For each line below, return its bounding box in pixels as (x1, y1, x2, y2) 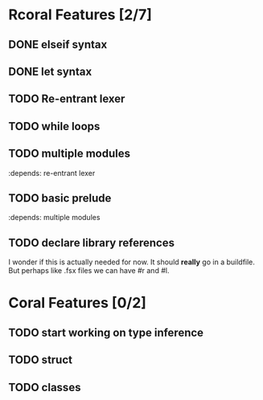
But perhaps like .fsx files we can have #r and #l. (8, 266, 170, 276)
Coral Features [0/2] (8, 294, 147, 312)
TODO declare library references (8, 235, 175, 250)
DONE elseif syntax (8, 38, 108, 51)
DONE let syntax (8, 64, 92, 78)
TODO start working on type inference (8, 325, 203, 339)
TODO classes (8, 380, 81, 394)
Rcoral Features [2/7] (8, 6, 153, 24)
